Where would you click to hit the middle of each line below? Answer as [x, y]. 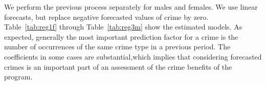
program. [18, 77]
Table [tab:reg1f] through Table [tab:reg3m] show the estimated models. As [123, 27]
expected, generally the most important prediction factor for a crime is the [121, 36]
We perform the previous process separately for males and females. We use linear [131, 7]
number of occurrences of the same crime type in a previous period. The [117, 47]
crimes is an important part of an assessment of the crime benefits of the [118, 66]
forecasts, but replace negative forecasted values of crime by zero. [106, 17]
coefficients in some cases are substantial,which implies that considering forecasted [133, 56]
